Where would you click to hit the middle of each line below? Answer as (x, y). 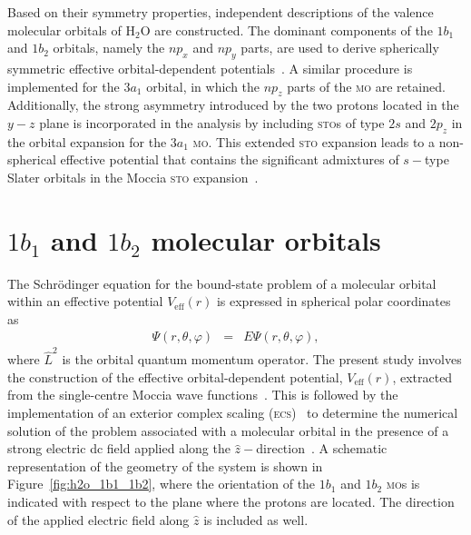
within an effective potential (85, 301)
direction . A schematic (322, 448)
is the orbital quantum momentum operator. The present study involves (262, 359)
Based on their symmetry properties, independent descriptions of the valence (221, 12)
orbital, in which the (203, 86)
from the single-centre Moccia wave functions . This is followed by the (203, 395)
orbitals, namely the (109, 48)
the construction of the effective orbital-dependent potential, (175, 376)
